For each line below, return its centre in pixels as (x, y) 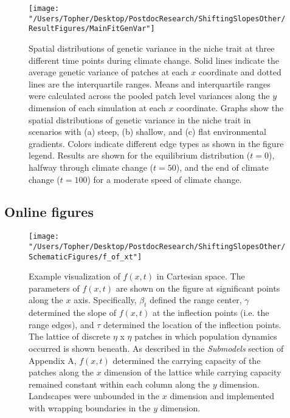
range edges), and (61, 324)
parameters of (54, 288)
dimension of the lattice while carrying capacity (193, 372)
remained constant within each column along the (119, 384)
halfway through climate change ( (91, 167)
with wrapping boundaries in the (90, 408)
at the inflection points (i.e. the (211, 313)
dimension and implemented (222, 396)
